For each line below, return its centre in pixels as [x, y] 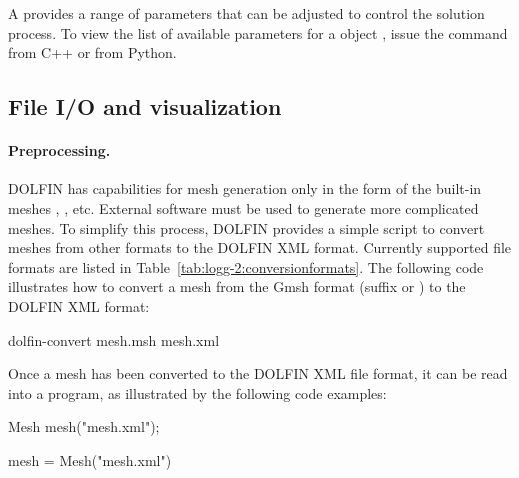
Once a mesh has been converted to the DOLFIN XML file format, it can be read [258, 373]
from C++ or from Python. [92, 52]
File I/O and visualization [145, 106]
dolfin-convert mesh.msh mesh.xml [114, 339]
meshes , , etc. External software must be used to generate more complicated [243, 207]
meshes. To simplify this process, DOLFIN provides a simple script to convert [246, 227]
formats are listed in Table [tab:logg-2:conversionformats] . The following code [246, 266]
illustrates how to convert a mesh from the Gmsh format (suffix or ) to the [237, 286]
